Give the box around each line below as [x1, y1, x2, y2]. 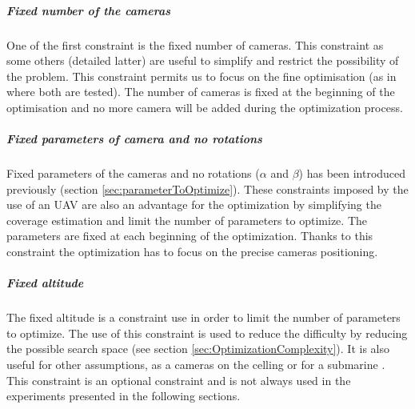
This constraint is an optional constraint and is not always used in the [6, 371, 351, 388]
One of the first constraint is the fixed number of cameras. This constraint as [6, 36, 384, 53]
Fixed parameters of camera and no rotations [6, 130, 262, 147]
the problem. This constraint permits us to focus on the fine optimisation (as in [6, 67, 397, 84]
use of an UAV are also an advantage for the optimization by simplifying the [6, 196, 381, 213]
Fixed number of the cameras [6, 2, 171, 18]
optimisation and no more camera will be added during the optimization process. [6, 98, 403, 115]
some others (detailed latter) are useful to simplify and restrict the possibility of [6, 52, 399, 69]
